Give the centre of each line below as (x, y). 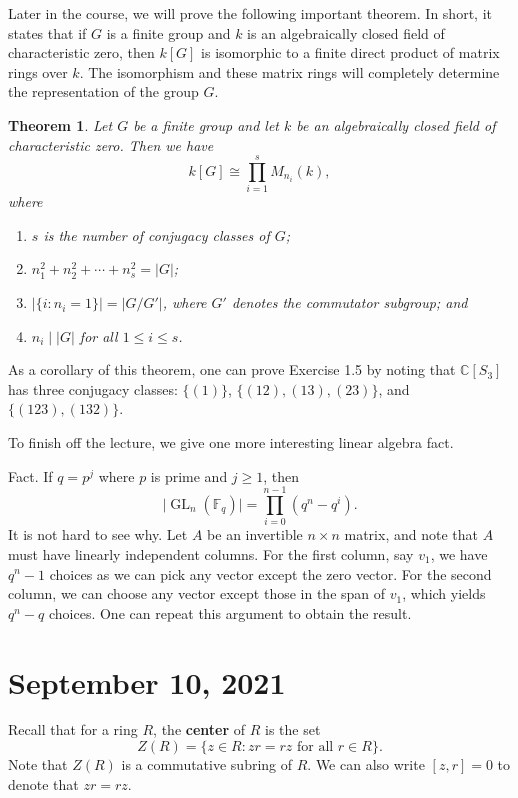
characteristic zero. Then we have (111, 144)
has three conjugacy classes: (93, 388)
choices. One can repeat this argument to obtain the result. (230, 612)
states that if (47, 32)
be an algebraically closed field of (396, 124)
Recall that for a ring (73, 729)
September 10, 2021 (147, 681)
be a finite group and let (206, 124)
